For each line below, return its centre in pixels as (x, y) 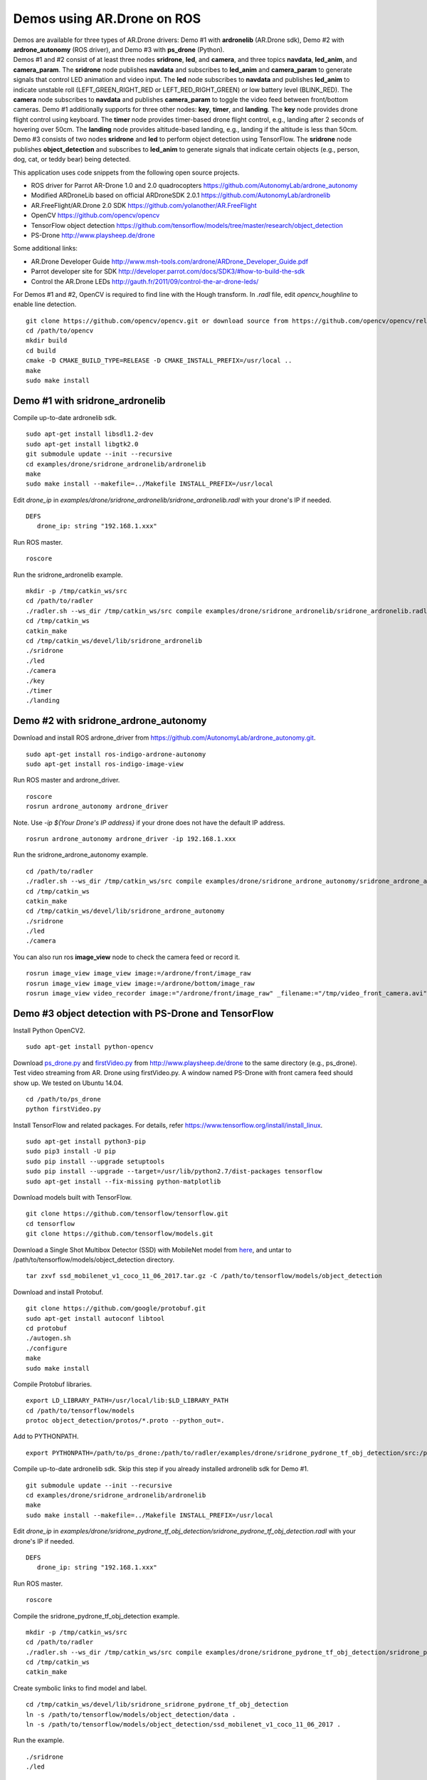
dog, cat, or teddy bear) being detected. (72, 159)
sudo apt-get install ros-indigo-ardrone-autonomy (116, 754)
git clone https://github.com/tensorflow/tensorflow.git (127, 1214)
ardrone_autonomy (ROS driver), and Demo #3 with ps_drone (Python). (119, 49)
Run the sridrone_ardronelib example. (68, 575)
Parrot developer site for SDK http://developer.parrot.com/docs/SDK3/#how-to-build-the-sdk (168, 271)
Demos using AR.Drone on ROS (107, 19)
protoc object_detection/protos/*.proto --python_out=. (125, 1421)
